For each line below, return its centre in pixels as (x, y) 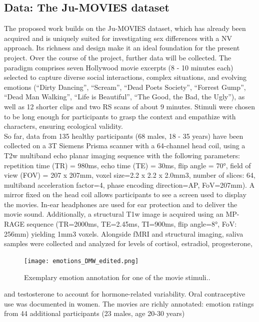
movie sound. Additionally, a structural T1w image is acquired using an (114, 214)
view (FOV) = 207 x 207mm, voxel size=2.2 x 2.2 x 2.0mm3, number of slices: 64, (130, 175)
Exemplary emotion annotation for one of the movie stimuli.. (117, 277)
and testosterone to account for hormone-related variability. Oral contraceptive (125, 294)
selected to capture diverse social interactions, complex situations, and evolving (125, 77)
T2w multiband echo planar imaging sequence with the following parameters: (122, 155)
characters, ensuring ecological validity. (63, 126)
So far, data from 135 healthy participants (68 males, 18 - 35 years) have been (124, 136)
